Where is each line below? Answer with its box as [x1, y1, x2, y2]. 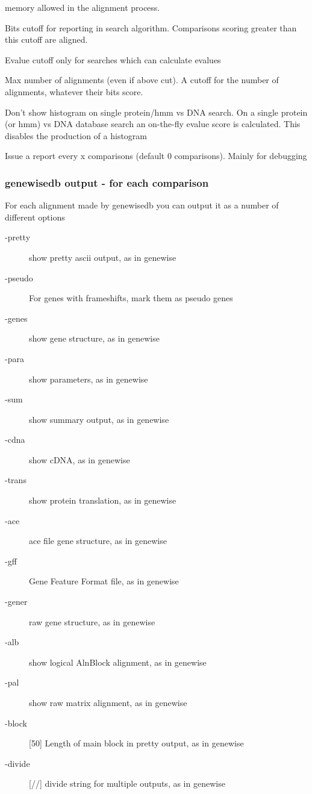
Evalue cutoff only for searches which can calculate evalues [5, 53, 221, 66]
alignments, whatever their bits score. [5, 85, 143, 98]
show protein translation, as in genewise [29, 494, 176, 507]
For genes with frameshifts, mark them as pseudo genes [29, 292, 233, 304]
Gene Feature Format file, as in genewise [29, 575, 179, 587]
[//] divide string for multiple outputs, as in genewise [29, 777, 225, 790]
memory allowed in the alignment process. [5, 1, 160, 13]
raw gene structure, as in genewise [29, 615, 155, 628]
